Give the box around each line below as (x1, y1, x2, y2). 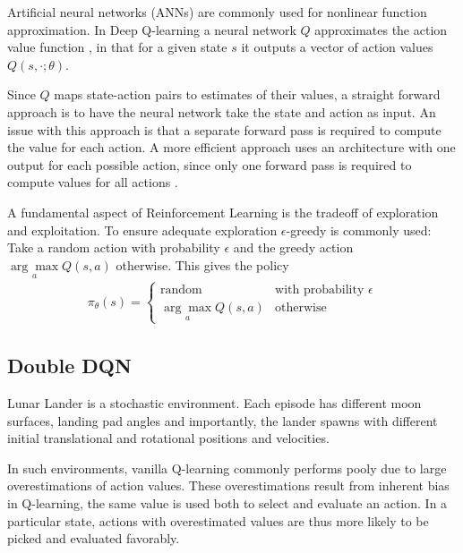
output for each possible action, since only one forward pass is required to (7, 155, 412, 174)
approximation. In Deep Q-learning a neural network (7, 20, 296, 38)
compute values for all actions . (7, 173, 178, 191)
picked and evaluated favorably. (7, 529, 180, 548)
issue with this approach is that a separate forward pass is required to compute (7, 120, 442, 139)
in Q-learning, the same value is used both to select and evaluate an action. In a (7, 493, 448, 512)
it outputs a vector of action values (241, 38, 433, 56)
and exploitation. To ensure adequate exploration (7, 220, 278, 239)
